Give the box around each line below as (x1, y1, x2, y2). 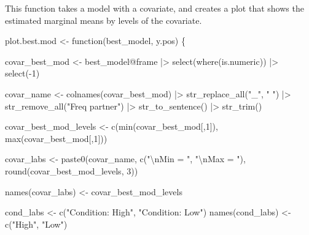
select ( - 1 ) (5, 67, 40, 80)
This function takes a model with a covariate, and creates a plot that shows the (5, 2, 304, 14)
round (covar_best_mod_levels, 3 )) (5, 164, 138, 177)
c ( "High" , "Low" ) (5, 217, 68, 230)
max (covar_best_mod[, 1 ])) (5, 132, 108, 144)
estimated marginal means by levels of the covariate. (5, 13, 202, 26)
